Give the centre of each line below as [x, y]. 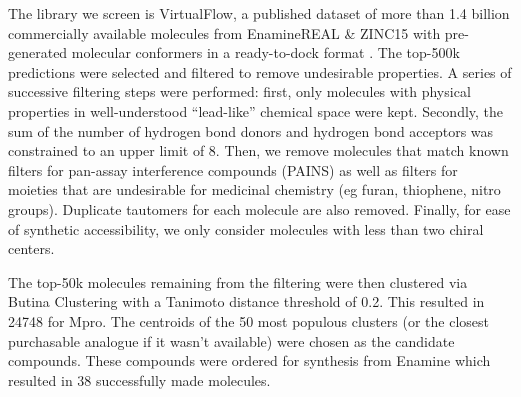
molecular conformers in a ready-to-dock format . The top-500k [265, 52]
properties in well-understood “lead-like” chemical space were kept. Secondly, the [256, 110]
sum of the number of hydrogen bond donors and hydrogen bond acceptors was [251, 130]
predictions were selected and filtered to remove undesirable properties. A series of [260, 71]
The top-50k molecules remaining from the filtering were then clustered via [238, 281]
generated [38, 52]
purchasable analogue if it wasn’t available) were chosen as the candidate [231, 340]
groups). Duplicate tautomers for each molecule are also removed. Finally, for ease [259, 208]
